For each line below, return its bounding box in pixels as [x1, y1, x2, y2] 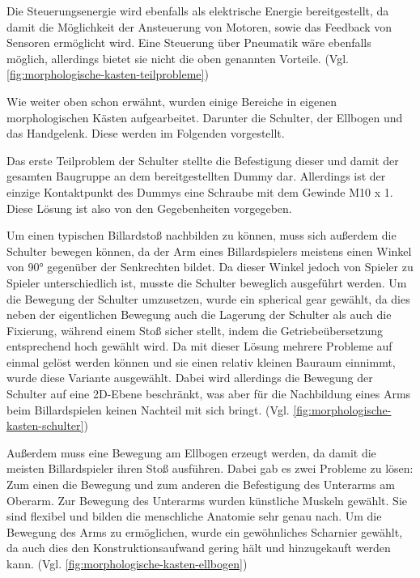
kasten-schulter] [6, 417, 84, 434]
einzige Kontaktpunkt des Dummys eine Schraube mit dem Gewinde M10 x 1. [6, 183, 393, 200]
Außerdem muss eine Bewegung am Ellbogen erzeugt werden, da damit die [6, 444, 376, 461]
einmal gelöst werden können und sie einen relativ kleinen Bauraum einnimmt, [6, 353, 396, 370]
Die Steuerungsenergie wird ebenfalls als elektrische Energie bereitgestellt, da [6, 2, 389, 19]
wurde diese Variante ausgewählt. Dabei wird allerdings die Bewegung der [6, 369, 373, 386]
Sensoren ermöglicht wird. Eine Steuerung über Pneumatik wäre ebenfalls [6, 34, 371, 51]
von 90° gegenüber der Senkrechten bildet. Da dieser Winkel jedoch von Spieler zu [6, 258, 414, 275]
